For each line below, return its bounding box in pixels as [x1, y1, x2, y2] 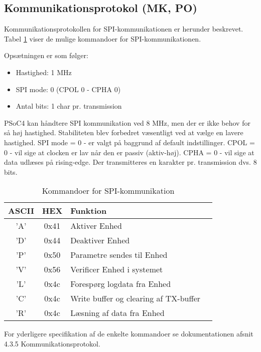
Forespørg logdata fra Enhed [70, 278, 171, 290]
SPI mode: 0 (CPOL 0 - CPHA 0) [16, 84, 121, 94]
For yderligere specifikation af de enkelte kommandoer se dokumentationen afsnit [4, 328, 253, 339]
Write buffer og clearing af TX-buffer [70, 292, 201, 304]
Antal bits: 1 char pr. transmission [16, 101, 122, 111]
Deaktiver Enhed [70, 234, 130, 246]
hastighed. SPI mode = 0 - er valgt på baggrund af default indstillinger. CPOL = [4, 137, 255, 147]
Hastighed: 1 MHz [16, 67, 72, 77]
